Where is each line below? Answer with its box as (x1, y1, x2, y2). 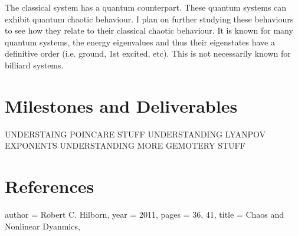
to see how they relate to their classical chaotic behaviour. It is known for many (5, 24, 293, 37)
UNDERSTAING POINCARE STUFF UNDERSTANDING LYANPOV (5, 127, 266, 140)
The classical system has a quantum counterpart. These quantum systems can (5, 1, 287, 13)
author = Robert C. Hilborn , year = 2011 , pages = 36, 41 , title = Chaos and (5, 208, 284, 220)
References (5, 174, 94, 198)
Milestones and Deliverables (5, 93, 238, 117)
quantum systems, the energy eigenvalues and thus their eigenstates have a (5, 35, 275, 48)
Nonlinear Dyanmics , (5, 219, 80, 232)
